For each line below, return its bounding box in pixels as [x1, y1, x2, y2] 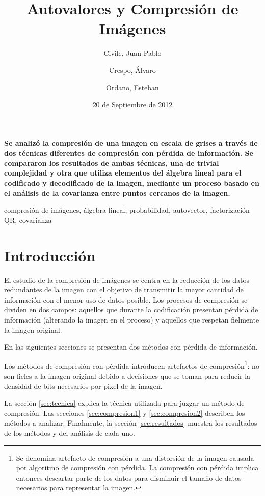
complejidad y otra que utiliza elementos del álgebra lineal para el [4, 167, 242, 178]
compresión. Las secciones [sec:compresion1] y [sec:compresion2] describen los [4, 407, 245, 418]
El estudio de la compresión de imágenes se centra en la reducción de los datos [4, 274, 249, 285]
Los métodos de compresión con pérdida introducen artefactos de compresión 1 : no [4, 359, 259, 371]
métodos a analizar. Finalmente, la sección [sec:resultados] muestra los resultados [4, 417, 257, 428]
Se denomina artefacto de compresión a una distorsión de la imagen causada [16, 452, 254, 463]
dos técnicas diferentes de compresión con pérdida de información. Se [4, 147, 253, 158]
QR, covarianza [4, 214, 52, 225]
